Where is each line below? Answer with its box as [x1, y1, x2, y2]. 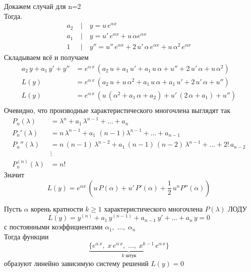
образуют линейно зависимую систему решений [4, 258, 149, 269]
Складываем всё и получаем [4, 52, 89, 62]
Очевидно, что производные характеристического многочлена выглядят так [4, 105, 231, 115]
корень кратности [31, 203, 83, 214]
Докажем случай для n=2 [4, 1, 81, 11]
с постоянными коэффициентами [4, 221, 103, 232]
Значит [4, 169, 24, 180]
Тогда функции [4, 231, 49, 241]
